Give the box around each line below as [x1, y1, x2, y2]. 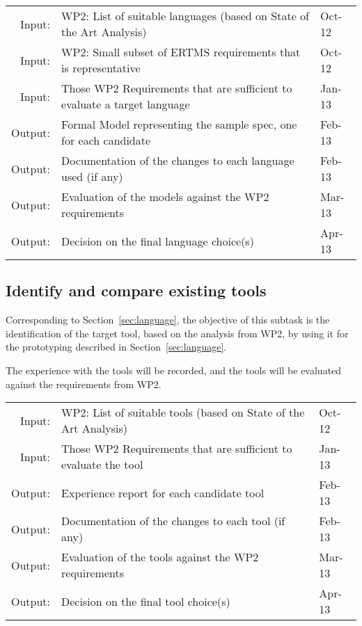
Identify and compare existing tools [6, 280, 267, 301]
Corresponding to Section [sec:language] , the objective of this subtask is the [6, 312, 330, 327]
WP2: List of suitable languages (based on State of [61, 8, 309, 24]
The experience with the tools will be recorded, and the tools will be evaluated [6, 362, 342, 377]
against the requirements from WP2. [6, 376, 162, 391]
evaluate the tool [61, 456, 143, 473]
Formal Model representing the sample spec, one [61, 116, 297, 132]
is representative [61, 60, 141, 76]
